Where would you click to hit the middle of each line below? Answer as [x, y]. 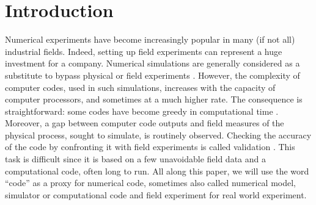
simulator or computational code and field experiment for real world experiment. [156, 194]
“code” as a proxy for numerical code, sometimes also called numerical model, [151, 183]
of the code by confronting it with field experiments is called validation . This [150, 147]
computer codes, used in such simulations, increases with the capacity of [140, 87]
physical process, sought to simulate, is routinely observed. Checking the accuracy [158, 135]
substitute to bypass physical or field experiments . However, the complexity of [152, 75]
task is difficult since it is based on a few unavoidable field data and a [135, 159]
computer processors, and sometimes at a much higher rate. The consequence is [154, 99]
